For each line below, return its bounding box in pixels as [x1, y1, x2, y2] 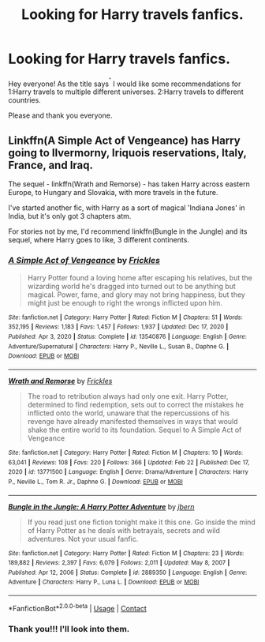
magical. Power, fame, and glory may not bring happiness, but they [27, 290, 246, 299]
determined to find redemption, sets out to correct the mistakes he [27, 400, 244, 409]
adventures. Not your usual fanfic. [27, 534, 139, 543]
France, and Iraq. [8, 158, 93, 171]
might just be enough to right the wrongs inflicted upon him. [27, 298, 223, 307]
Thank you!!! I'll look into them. [8, 623, 130, 634]
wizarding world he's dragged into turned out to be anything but [27, 281, 237, 291]
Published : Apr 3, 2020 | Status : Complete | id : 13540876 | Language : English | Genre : [8, 332, 247, 340]
